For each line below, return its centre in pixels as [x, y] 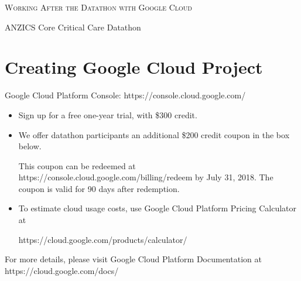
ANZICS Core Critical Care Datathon [73, 27]
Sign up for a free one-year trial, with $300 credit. [108, 114]
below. [30, 146]
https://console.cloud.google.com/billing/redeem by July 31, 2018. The [146, 177]
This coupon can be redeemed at [77, 165]
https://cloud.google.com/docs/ [62, 270]
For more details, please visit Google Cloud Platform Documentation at [133, 259]
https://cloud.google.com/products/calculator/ [103, 239]
